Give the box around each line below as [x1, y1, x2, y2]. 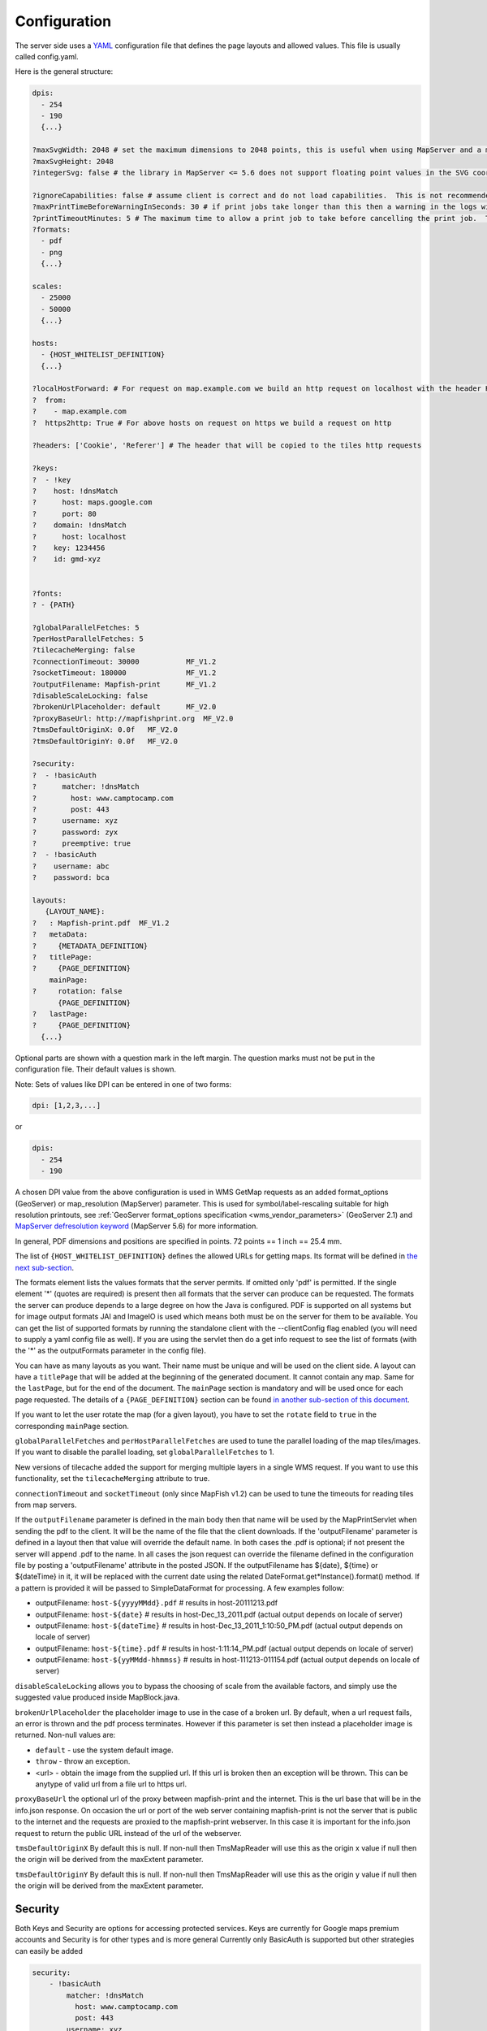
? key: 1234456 [32, 543, 106, 552]
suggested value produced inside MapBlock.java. [15, 1692, 180, 1702]
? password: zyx [32, 827, 119, 837]
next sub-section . [15, 1262, 75, 1272]
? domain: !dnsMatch [32, 521, 127, 530]
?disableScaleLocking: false [32, 691, 149, 700]
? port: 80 [32, 509, 97, 518]
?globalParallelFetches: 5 [32, 622, 140, 632]
